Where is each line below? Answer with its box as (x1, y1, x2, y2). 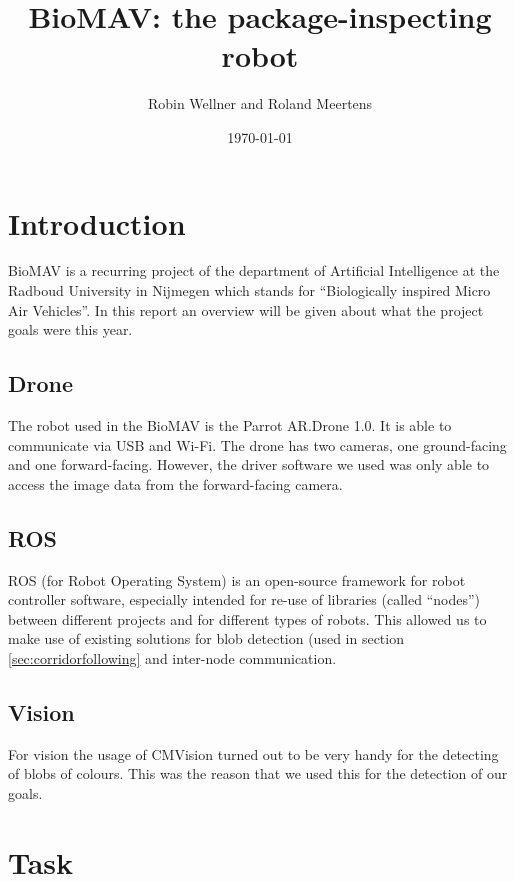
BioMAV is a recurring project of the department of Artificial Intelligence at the (8, 260, 500, 281)
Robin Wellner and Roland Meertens (147, 93, 373, 114)
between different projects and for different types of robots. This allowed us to (8, 608, 487, 629)
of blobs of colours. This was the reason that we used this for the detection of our (8, 763, 508, 784)
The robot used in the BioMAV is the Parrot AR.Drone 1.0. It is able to (8, 415, 452, 436)
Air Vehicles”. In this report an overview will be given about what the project (8, 299, 484, 320)
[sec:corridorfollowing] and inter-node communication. (8, 647, 337, 668)
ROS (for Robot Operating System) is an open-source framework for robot (8, 569, 466, 590)
